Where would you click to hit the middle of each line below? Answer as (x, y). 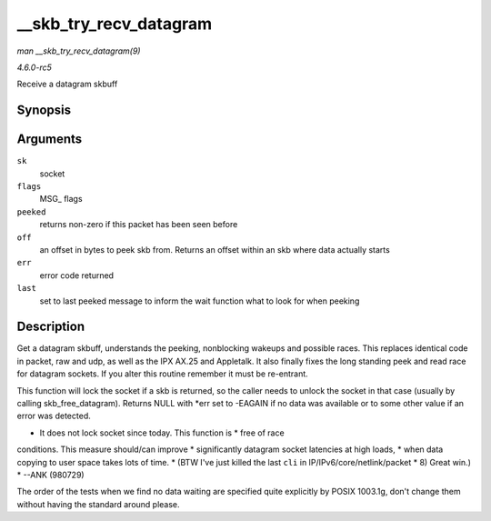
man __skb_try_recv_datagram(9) (79, 51)
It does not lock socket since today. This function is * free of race (162, 433)
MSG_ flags (61, 199)
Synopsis (44, 110)
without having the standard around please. (99, 504)
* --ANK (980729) (51, 475)
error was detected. (54, 416)
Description (51, 327)
